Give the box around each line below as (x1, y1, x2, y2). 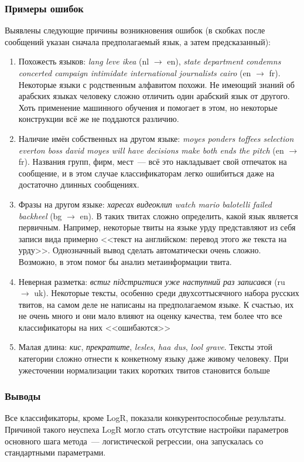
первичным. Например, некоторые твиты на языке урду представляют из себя (18, 221, 296, 233)
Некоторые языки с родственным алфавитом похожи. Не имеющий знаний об (18, 78, 295, 90)
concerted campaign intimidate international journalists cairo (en (18, 67, 251, 79)
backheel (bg (18, 209, 62, 222)
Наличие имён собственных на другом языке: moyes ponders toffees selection (18, 132, 294, 144)
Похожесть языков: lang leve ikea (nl (18, 55, 149, 67)
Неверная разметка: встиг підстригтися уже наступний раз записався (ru (18, 275, 285, 287)
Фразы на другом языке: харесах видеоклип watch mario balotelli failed (18, 198, 272, 210)
